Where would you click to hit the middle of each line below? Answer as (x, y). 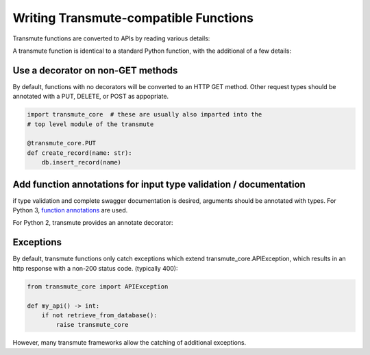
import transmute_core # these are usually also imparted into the (145, 114)
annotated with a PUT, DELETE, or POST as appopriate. (91, 97)
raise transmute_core (92, 325)
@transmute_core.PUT (61, 143)
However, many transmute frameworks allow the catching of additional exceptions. (129, 343)
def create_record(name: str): (80, 153)
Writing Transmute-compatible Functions (133, 18)
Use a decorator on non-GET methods (95, 70)
